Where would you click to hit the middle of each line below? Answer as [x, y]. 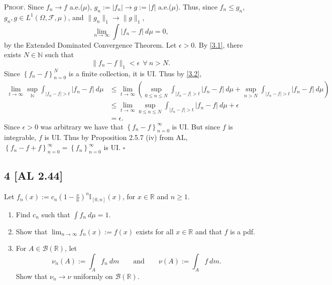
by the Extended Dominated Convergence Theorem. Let [90, 44]
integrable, [20, 137]
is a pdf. [243, 231]
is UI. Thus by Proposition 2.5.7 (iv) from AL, [116, 137]
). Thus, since [196, 7]
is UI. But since [196, 126]
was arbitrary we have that [82, 126]
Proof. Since [24, 7]
